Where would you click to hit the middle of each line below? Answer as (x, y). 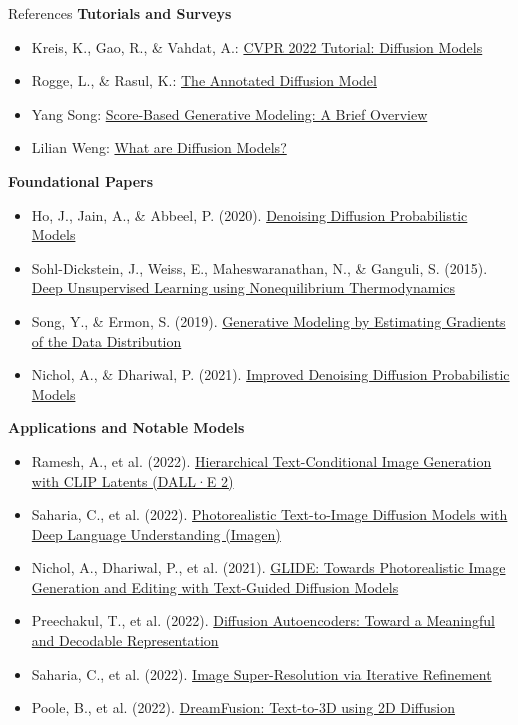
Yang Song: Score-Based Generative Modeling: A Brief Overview (229, 113)
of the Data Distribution (106, 340)
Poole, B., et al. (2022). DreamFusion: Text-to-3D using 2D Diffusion (243, 707)
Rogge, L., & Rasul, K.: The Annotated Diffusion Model (204, 80)
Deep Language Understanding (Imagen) (156, 533)
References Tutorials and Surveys (120, 13)
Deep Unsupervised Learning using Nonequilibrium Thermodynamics (243, 287)
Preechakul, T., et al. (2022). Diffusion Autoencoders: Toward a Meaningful (263, 620)
